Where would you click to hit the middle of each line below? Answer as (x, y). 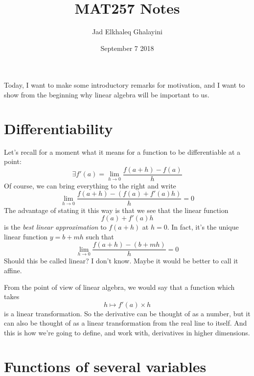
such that (100, 236)
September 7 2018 (127, 48)
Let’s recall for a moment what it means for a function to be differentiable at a (122, 152)
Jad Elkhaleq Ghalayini (127, 32)
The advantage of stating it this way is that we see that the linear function (116, 210)
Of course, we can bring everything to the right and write (90, 185)
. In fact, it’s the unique (203, 227)
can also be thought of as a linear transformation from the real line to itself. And (126, 323)
